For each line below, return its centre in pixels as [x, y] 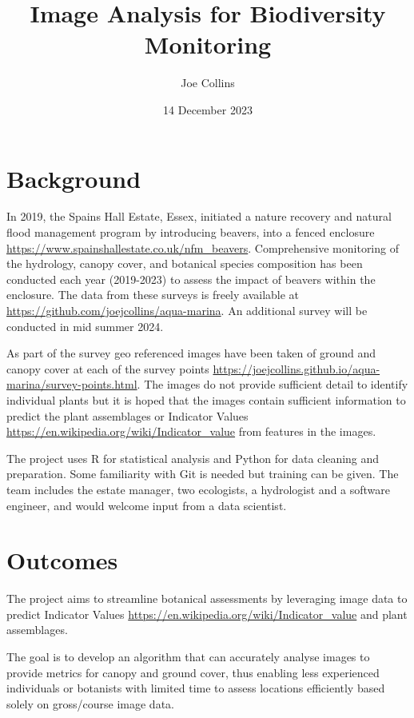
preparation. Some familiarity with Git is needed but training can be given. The [203, 474]
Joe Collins [208, 83]
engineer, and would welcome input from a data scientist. [147, 505]
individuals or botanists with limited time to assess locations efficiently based [196, 688]
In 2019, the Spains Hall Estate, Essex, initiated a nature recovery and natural [199, 216]
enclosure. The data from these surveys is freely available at [153, 295]
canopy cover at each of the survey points [108, 368]
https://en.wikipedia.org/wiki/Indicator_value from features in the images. [191, 431]
